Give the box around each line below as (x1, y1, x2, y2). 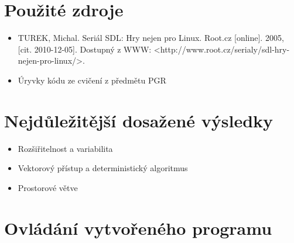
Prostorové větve (18, 181, 78, 193)
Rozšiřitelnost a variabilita (18, 142, 113, 154)
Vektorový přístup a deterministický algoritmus (18, 162, 188, 174)
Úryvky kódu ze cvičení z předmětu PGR (18, 74, 166, 86)
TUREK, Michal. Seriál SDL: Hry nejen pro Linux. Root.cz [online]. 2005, (18, 32, 284, 44)
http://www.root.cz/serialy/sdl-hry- (160, 43, 290, 55)
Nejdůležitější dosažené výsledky (4, 108, 274, 132)
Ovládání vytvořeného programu (4, 216, 272, 239)
